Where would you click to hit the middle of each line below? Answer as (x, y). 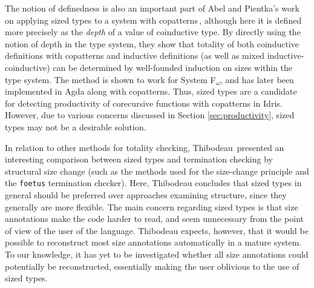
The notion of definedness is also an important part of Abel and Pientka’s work (152, 8)
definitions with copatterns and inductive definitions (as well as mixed (135, 55)
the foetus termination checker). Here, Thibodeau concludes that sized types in (153, 183)
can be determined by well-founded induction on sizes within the (173, 67)
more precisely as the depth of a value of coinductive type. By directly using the (153, 32)
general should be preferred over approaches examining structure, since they (146, 194)
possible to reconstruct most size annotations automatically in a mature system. (153, 242)
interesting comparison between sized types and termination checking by (139, 159)
